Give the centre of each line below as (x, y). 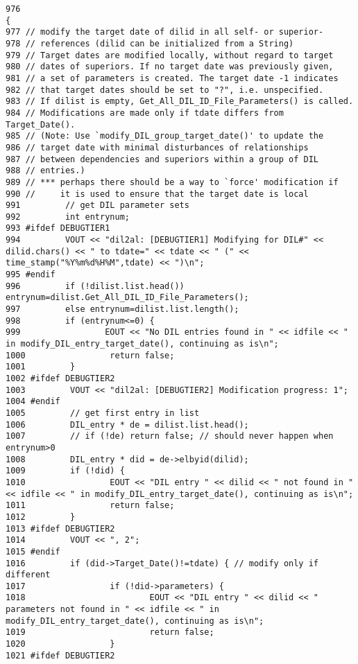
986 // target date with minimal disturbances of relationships (157, 147)
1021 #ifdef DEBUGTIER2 (60, 655)
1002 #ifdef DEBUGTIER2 (60, 378)
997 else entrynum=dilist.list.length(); (122, 309)
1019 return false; (110, 632)
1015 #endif (33, 551)
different (28, 575)
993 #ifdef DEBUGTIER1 (58, 228)
